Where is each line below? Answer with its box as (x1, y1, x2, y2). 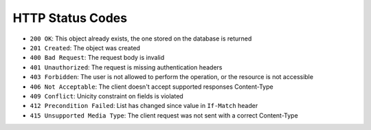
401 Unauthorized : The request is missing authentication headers (30, 63, 223, 72)
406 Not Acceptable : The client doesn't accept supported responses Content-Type (30, 83, 274, 91)
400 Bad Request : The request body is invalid (30, 54, 165, 62)
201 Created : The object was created (30, 43, 141, 52)
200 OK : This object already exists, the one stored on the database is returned (30, 34, 252, 43)
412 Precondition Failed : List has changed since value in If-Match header (30, 102, 258, 110)
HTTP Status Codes (12, 10, 127, 25)
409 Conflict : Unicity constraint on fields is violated (30, 91, 183, 100)
